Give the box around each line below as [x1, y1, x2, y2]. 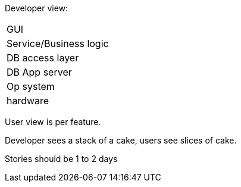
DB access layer [7, 52, 79, 64]
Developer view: [5, 3, 68, 13]
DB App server [7, 66, 72, 78]
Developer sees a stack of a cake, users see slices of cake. [5, 135, 237, 145]
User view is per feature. [5, 117, 101, 127]
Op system [7, 80, 55, 92]
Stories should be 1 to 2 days [5, 154, 118, 164]
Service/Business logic [7, 38, 109, 49]
